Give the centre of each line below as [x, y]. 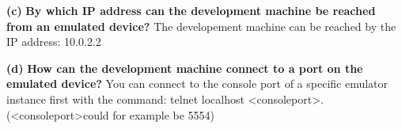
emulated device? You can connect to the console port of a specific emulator [197, 83]
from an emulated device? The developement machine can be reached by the [201, 26]
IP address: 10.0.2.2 [54, 42]
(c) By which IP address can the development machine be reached [191, 10]
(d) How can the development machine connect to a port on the [185, 68]
